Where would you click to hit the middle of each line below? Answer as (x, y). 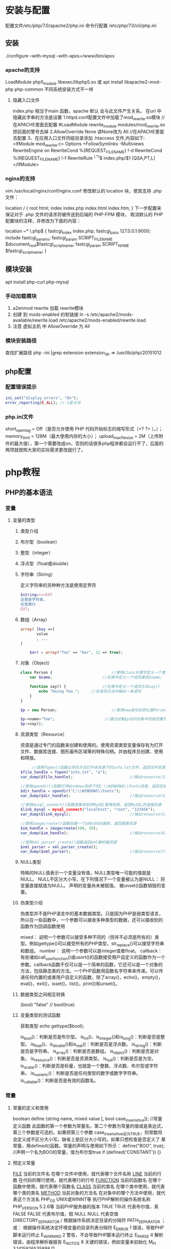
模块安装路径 (21, 341)
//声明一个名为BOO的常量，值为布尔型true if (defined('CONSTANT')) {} (87, 1152)
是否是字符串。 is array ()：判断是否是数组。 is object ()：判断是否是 (87, 1052)
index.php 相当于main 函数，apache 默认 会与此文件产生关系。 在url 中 (87, 111)
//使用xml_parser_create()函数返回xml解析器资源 (68, 842)
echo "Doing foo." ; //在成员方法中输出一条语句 (90, 691)
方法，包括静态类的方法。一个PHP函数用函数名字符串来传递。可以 (89, 971)
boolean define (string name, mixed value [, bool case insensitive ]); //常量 (87, 1119)
